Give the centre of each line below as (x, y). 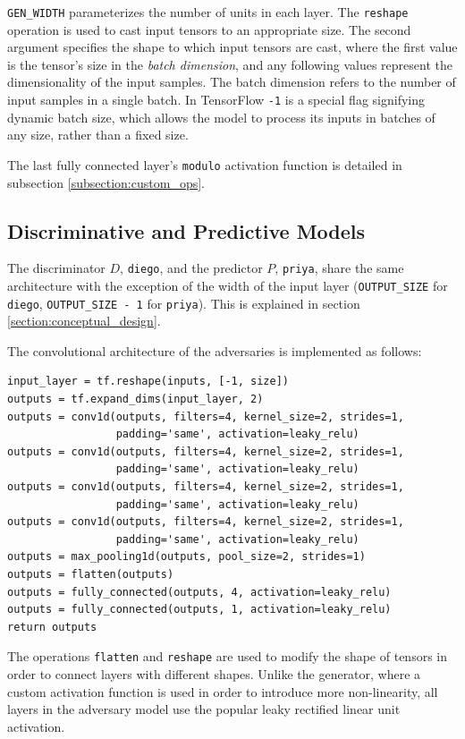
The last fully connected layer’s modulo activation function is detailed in (205, 164)
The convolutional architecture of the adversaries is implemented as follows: (215, 350)
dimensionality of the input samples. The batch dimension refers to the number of (232, 82)
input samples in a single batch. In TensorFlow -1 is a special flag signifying (216, 100)
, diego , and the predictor (191, 268)
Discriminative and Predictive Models (186, 230)
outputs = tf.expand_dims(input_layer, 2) (135, 399)
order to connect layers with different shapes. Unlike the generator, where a (214, 674)
